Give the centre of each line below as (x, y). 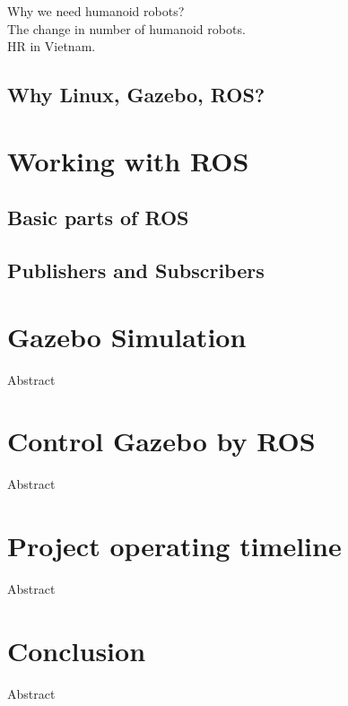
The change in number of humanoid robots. (126, 28)
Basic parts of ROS (98, 218)
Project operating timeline (174, 546)
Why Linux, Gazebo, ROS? (136, 95)
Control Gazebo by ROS (161, 441)
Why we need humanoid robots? (96, 11)
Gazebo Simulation (127, 336)
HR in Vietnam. (52, 46)
